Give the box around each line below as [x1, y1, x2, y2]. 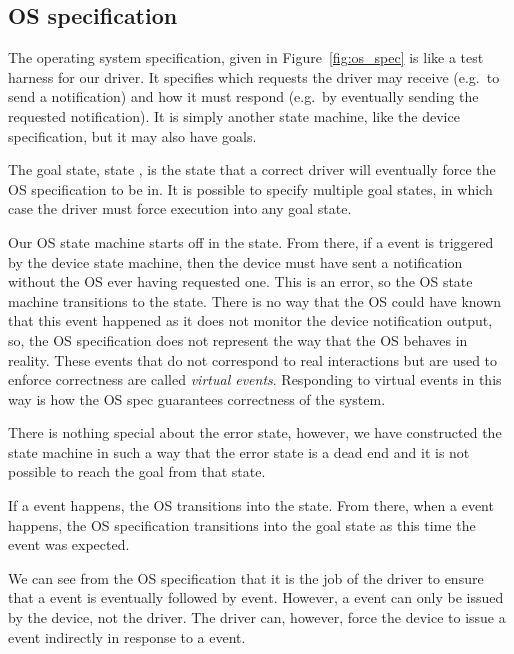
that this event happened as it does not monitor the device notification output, [8, 310, 493, 331]
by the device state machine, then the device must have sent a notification [8, 251, 463, 272]
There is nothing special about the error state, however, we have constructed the [8, 422, 502, 443]
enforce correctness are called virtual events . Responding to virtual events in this [8, 369, 502, 390]
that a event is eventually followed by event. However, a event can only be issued [8, 587, 504, 608]
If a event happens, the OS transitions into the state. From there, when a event [8, 495, 494, 516]
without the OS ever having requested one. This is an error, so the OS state [8, 271, 473, 292]
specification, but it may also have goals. [8, 125, 257, 146]
